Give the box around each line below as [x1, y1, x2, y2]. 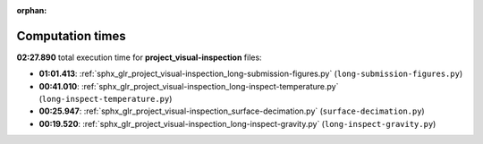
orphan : [16, 5, 47, 15]
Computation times [16, 28, 126, 44]
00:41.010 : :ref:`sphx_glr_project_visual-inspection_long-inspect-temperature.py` [38, 80, 339, 91]
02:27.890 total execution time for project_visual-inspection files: [16, 52, 263, 63]
